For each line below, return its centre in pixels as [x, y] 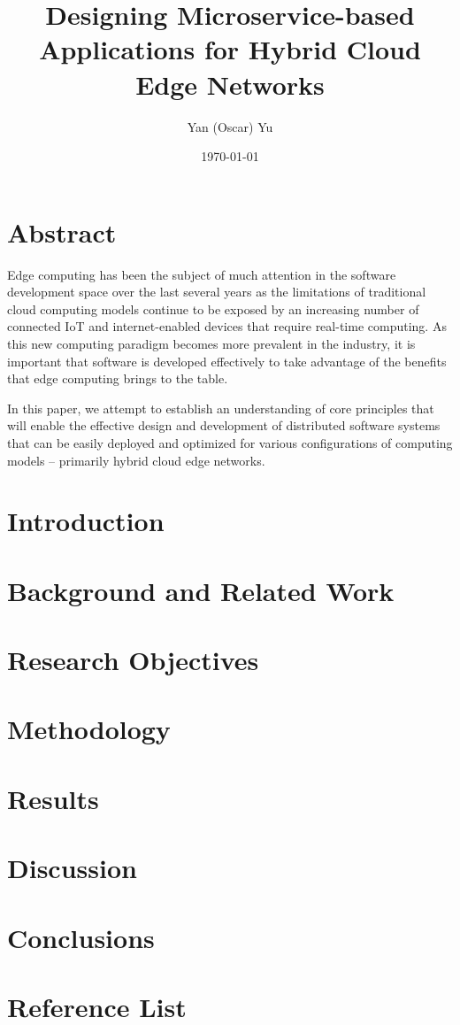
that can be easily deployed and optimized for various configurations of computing [230, 442]
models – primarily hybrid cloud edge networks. [136, 460]
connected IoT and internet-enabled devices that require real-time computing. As [227, 326]
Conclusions [81, 937]
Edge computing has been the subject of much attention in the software [202, 274]
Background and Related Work [201, 590]
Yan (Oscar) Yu [230, 126]
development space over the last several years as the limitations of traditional [217, 292]
